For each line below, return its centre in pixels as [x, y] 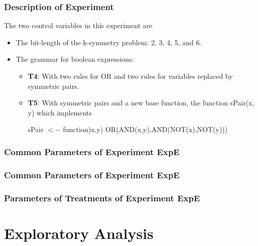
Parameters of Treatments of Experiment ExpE [102, 198]
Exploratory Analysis [79, 233]
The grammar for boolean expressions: [75, 59]
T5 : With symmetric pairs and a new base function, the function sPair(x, [141, 103]
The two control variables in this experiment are [78, 25]
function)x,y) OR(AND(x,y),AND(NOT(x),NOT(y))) [145, 129]
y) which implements [60, 112]
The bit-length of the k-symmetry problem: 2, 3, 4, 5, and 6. [109, 42]
